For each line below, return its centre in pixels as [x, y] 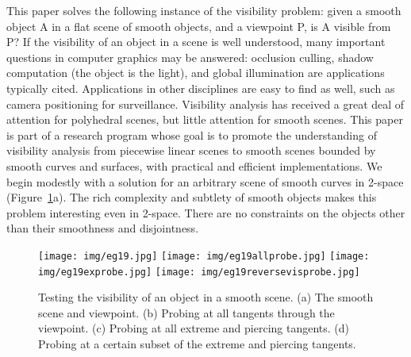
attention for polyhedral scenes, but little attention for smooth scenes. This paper [205, 119]
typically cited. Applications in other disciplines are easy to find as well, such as [201, 88]
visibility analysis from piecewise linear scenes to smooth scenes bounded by [191, 150]
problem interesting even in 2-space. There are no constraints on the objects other [206, 212]
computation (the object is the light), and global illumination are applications [196, 73]
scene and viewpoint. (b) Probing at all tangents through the [186, 312]
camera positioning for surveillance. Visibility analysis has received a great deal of [205, 104]
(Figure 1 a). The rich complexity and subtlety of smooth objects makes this [192, 197]
